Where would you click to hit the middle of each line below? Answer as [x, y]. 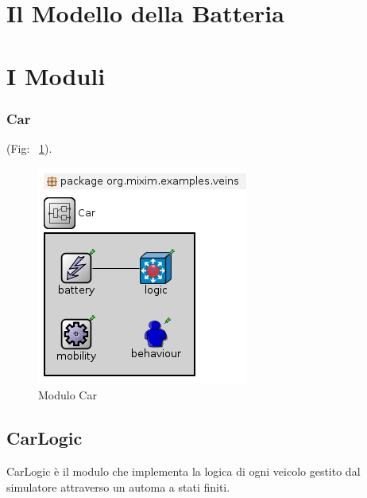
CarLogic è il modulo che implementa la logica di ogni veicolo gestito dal [183, 471]
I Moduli [56, 75]
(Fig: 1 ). [29, 148]
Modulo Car [68, 395]
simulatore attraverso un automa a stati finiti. [118, 486]
